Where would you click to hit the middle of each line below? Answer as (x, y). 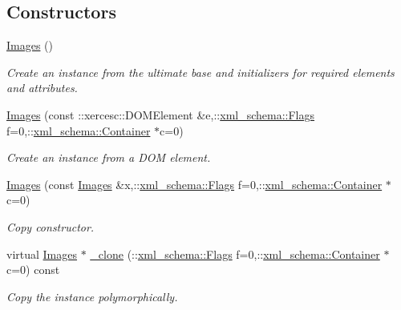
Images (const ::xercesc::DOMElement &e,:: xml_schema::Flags (161, 114)
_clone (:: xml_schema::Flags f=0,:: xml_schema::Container (235, 254)
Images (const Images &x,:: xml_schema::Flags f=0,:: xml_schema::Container (194, 184)
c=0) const (33, 270)
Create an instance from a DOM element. (109, 157)
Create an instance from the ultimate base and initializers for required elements (200, 72)
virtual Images (42, 254)
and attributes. (42, 88)
